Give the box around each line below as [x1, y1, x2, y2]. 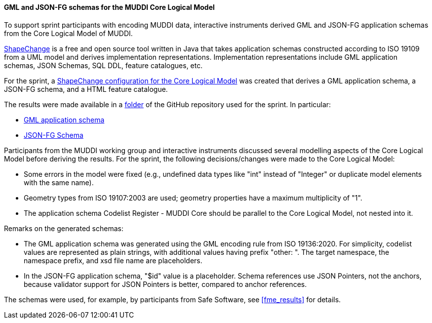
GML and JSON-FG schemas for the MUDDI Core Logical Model [4, 3, 215, 11]
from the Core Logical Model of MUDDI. [4, 29, 133, 38]
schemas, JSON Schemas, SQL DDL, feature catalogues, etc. [4, 61, 203, 70]
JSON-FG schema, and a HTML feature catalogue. [4, 84, 168, 93]
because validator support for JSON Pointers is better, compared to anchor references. [24, 280, 307, 288]
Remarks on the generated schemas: [4, 224, 123, 233]
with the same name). [24, 178, 94, 187]
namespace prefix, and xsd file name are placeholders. [24, 256, 202, 265]
